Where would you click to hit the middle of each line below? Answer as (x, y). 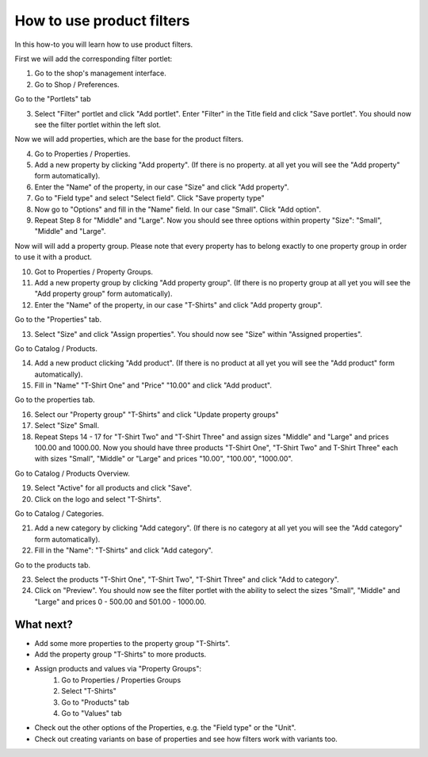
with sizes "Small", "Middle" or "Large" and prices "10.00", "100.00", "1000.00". (164, 459)
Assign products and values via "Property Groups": (118, 669)
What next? (44, 624)
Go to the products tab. (53, 565)
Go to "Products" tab (96, 702)
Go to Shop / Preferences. (77, 84)
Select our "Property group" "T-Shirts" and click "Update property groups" (157, 414)
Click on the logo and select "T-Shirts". (98, 499)
